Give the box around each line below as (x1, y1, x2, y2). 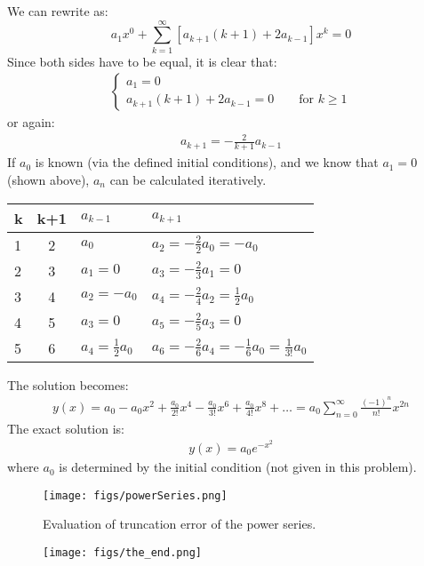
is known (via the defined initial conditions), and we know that (35, 153, 379, 171)
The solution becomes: (7, 375, 129, 394)
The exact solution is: (7, 419, 124, 437)
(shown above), (7, 170, 90, 188)
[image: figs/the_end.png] (43, 546, 202, 559)
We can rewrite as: (7, 2, 108, 20)
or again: (7, 113, 55, 132)
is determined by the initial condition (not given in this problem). (59, 458, 417, 476)
